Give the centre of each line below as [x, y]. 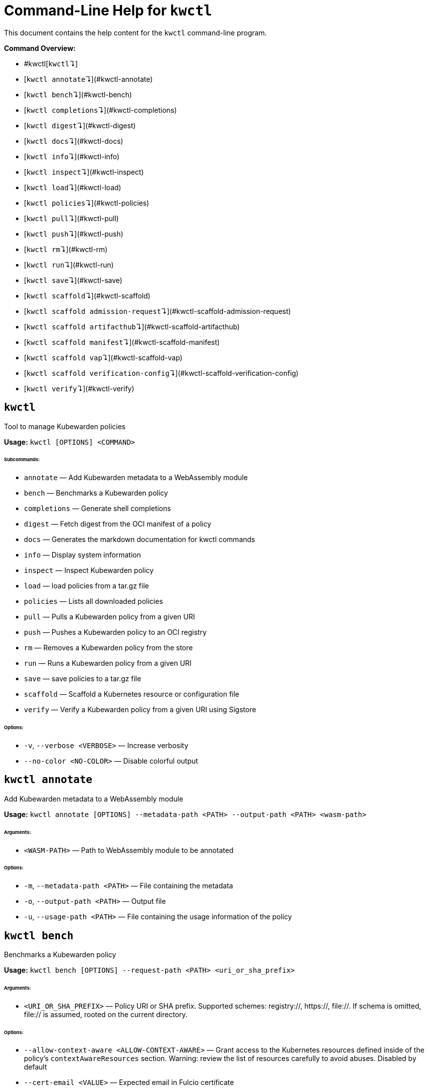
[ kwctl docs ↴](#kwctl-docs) [74, 141]
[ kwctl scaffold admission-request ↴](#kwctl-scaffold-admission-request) [158, 311]
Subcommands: [22, 460]
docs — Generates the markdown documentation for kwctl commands [140, 540]
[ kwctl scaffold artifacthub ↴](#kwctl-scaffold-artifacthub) [132, 326]
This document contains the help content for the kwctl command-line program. [135, 32]
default [36, 1067]
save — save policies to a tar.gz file [83, 679]
